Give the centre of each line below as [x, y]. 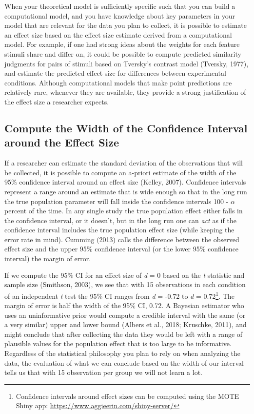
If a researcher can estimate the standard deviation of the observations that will [124, 163]
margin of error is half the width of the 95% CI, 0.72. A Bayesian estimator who [124, 305]
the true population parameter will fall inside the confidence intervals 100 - [117, 201]
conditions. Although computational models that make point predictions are [118, 82]
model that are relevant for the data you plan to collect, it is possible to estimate [126, 25]
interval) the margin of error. [48, 259]
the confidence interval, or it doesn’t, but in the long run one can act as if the [120, 220]
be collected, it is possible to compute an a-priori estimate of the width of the [120, 172]
